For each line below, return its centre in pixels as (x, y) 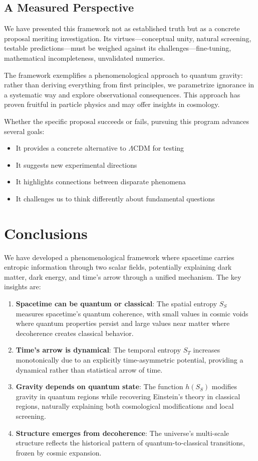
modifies (224, 386)
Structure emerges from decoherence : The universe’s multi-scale (122, 433)
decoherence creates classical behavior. (75, 333)
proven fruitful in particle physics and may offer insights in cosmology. (112, 104)
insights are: (23, 286)
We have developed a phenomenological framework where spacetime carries (119, 257)
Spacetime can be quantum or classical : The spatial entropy (116, 304)
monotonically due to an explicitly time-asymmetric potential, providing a (130, 359)
